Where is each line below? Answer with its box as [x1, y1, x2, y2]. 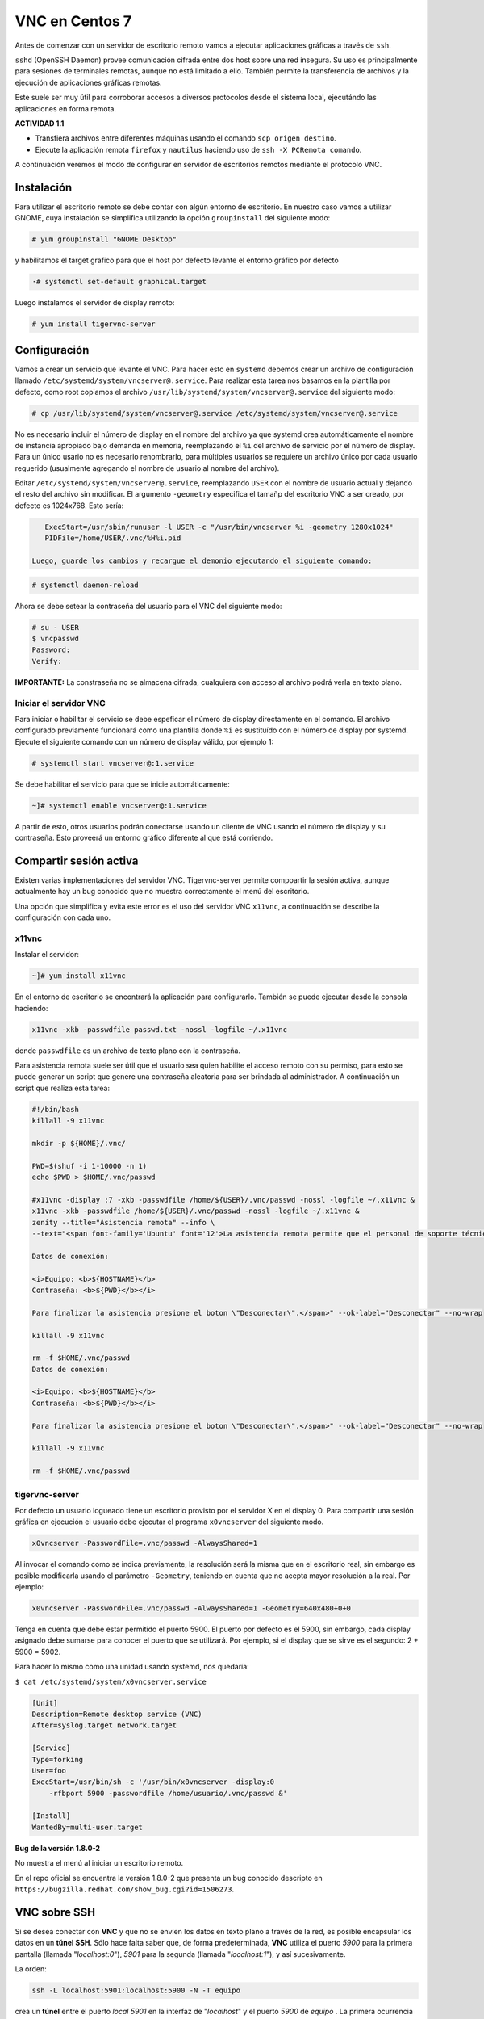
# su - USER [31, 623, 80, 632]
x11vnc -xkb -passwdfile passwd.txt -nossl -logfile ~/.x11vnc [31, 1025, 288, 1034]
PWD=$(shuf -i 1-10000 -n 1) [31, 1161, 148, 1170]
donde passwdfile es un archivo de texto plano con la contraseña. [15, 1046, 241, 1056]
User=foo [31, 1765, 67, 1775]
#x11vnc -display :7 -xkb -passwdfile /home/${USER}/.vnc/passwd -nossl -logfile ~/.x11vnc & [31, 1195, 415, 1204]
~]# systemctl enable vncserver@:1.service [31, 800, 207, 810]
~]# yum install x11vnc [31, 972, 127, 980]
